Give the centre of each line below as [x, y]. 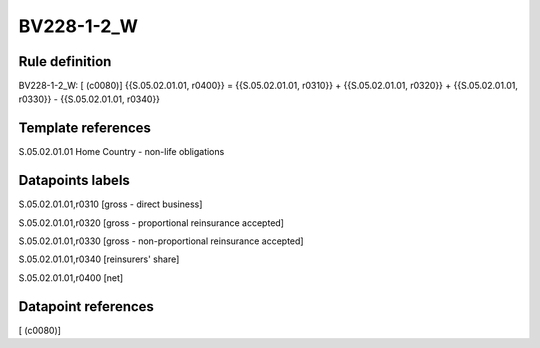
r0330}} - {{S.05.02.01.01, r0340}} [89, 99]
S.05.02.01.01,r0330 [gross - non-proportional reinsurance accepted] [161, 241]
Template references [85, 128]
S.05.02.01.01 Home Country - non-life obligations [121, 152]
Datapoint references [86, 306]
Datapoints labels [74, 180]
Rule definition [65, 61]
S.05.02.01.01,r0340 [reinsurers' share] [99, 259]
